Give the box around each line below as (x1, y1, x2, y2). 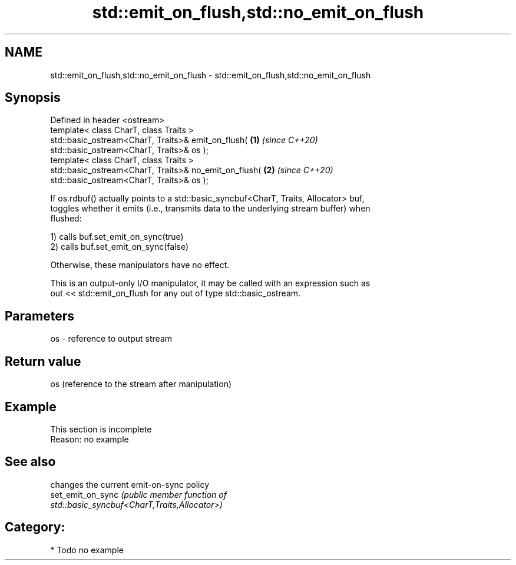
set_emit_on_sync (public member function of (50, 489, 227, 500)
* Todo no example (50, 544, 124, 555)
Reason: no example (50, 434, 129, 444)
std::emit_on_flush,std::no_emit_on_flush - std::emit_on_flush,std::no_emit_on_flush (50, 70, 371, 80)
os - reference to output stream (50, 333, 173, 344)
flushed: (50, 213, 82, 224)
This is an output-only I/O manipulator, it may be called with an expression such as (50, 278, 371, 289)
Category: (5, 520, 65, 535)
